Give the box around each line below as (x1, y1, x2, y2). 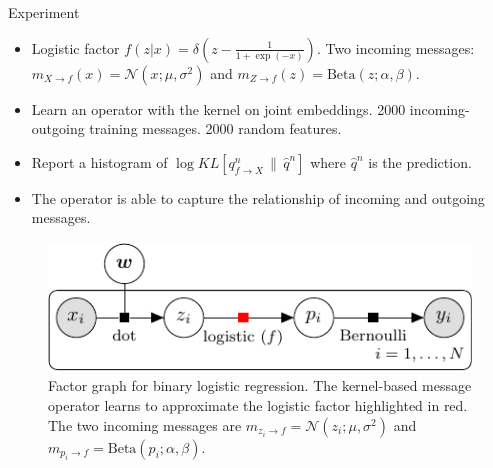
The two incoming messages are (48, 414, 242, 435)
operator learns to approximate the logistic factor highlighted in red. (48, 395, 468, 416)
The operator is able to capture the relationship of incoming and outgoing (31, 187, 485, 208)
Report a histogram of (31, 151, 168, 172)
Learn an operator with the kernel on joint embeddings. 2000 (31, 98, 406, 119)
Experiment (8, 2, 80, 22)
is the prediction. (368, 151, 472, 172)
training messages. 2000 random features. (89, 118, 342, 139)
